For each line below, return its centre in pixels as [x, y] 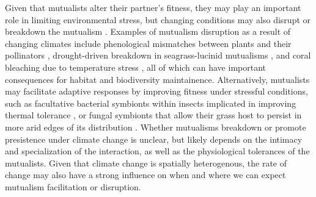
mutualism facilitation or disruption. [73, 186]
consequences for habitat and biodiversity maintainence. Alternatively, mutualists [157, 79]
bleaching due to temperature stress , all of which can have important [135, 67]
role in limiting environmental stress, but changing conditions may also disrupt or [158, 19]
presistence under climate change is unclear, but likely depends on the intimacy [154, 139]
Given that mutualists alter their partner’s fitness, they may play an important [153, 7]
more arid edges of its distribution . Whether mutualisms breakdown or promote [156, 127]
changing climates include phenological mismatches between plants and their [148, 43]
